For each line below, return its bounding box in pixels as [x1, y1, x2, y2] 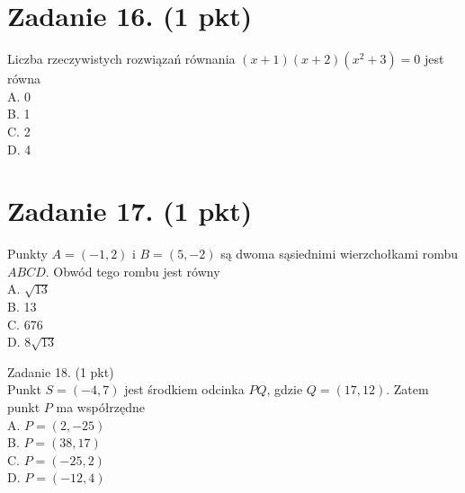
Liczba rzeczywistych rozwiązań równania [7, 49, 236, 68]
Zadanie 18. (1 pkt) [7, 362, 114, 381]
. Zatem [386, 380, 429, 399]
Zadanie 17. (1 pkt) [7, 192, 253, 229]
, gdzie [266, 380, 303, 399]
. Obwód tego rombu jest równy [45, 261, 220, 280]
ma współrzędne [56, 397, 146, 416]
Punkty [7, 244, 48, 263]
